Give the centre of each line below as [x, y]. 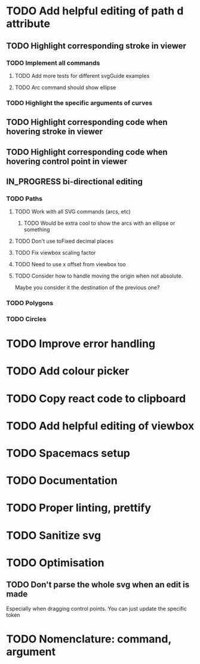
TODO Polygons [30, 303]
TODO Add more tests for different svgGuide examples [82, 75]
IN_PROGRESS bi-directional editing [75, 182]
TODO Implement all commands [53, 63]
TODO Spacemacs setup [68, 453]
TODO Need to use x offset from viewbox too [70, 264]
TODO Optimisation [55, 563]
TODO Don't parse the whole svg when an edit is [98, 585]
